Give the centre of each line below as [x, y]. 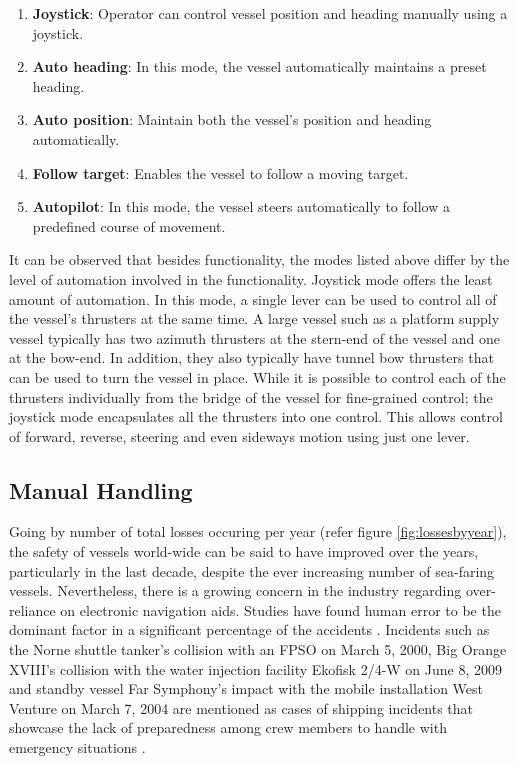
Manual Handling [101, 489]
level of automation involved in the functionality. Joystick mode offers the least [251, 278]
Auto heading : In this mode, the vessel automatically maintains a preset [259, 66]
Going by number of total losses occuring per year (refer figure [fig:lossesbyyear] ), [258, 531]
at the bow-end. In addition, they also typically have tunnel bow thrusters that [251, 357]
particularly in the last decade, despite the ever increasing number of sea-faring [252, 570]
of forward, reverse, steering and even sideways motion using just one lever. [239, 435]
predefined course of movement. [129, 225]
